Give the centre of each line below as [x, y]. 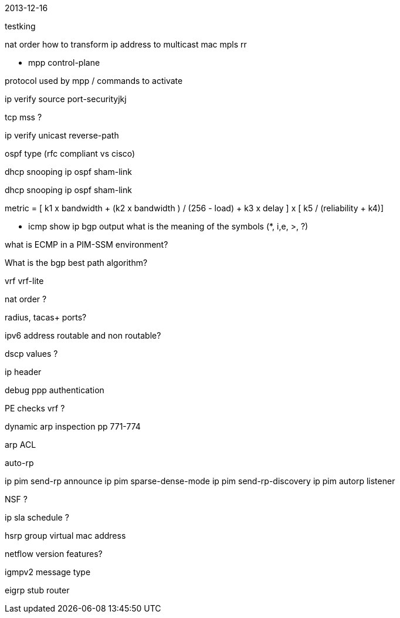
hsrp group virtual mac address [65, 536]
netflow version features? [54, 554]
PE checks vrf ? [35, 408]
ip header [23, 372]
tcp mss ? [23, 117]
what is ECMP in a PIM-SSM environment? [87, 244]
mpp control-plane [64, 63]
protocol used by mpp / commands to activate [94, 81]
